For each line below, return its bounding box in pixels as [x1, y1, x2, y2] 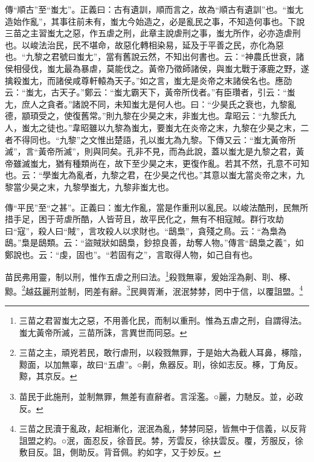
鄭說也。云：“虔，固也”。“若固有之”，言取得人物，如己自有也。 [5, 248, 258, 260]
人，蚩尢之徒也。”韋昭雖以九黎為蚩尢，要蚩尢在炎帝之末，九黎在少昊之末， [5, 121, 301, 133]
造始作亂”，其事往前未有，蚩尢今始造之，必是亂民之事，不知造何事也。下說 [5, 14, 305, 27]
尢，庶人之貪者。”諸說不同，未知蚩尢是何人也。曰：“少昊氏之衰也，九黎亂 [5, 97, 296, 110]
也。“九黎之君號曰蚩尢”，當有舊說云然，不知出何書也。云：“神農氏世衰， [5, 50, 296, 63]
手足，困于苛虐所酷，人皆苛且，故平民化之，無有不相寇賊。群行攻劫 [13, 213, 284, 225]
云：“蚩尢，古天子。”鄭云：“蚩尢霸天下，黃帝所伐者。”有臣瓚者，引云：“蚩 [5, 86, 296, 98]
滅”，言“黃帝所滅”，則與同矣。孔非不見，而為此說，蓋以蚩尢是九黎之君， [5, 145, 296, 158]
